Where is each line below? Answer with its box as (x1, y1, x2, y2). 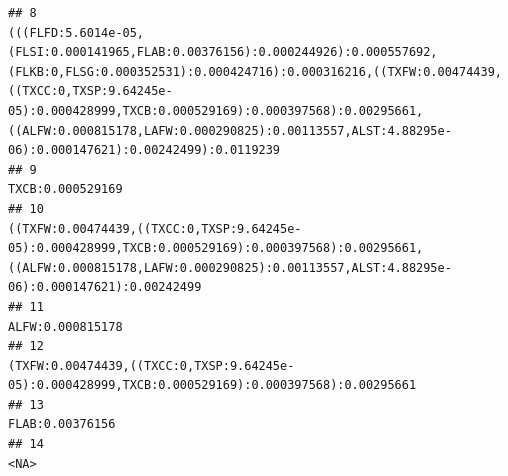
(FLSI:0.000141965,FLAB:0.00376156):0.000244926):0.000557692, (8, 45, 438, 60)
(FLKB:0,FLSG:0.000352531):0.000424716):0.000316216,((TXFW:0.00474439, (8, 64, 502, 79)
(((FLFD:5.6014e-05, (8, 25, 145, 40)
